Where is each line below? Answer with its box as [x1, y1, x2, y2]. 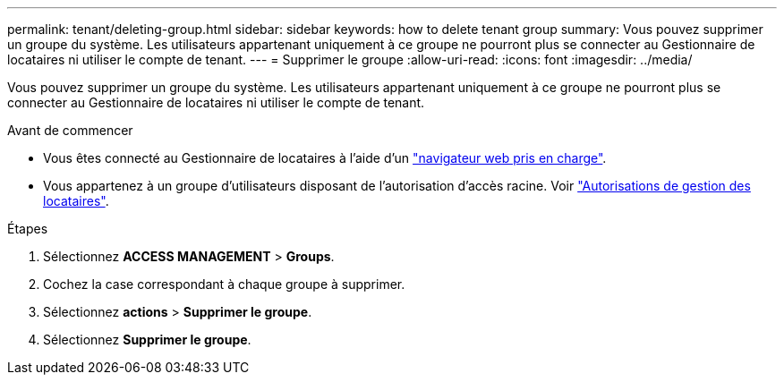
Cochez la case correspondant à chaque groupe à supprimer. [43, 276, 405, 292]
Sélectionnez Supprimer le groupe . [43, 332, 251, 347]
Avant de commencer [7, 123, 133, 138]
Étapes [7, 221, 48, 236]
